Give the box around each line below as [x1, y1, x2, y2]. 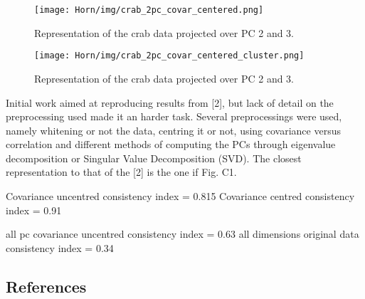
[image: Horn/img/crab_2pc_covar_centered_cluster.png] [34, 51, 305, 61]
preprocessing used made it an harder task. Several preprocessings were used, [6, 109, 342, 124]
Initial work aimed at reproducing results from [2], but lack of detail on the [6, 95, 334, 110]
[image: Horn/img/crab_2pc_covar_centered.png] [34, 5, 264, 15]
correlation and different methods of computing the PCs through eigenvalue [6, 137, 336, 152]
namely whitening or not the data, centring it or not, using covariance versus [6, 122, 341, 137]
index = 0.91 [6, 202, 62, 217]
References [6, 275, 87, 297]
